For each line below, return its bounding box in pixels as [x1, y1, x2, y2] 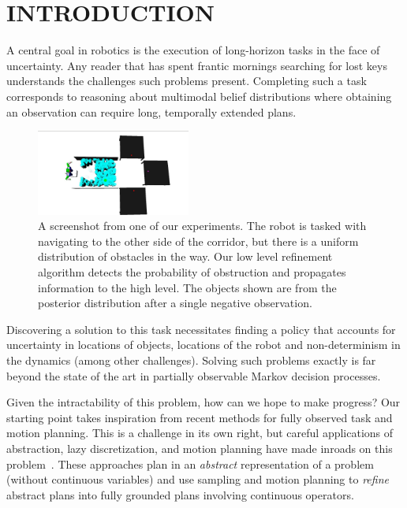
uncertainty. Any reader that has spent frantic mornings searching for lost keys [6, 57, 387, 73]
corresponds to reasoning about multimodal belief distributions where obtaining [6, 87, 392, 104]
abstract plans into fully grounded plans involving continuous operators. [6, 486, 354, 502]
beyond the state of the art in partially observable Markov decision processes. [6, 367, 381, 384]
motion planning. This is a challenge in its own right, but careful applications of [6, 425, 394, 441]
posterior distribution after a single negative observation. [38, 295, 312, 311]
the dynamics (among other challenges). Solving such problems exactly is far [6, 352, 376, 368]
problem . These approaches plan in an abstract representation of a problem [6, 455, 374, 472]
